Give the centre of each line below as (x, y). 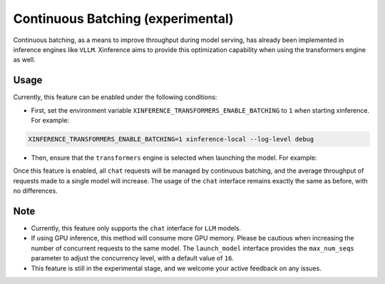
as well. (24, 60)
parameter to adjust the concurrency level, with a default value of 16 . (133, 258)
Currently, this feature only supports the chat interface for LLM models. (136, 228)
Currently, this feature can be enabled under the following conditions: (115, 97)
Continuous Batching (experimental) (124, 19)
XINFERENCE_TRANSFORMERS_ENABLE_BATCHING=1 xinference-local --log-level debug (171, 139)
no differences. (36, 191)
